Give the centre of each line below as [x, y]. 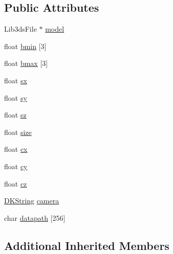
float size [18, 132]
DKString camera [32, 201]
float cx [16, 149]
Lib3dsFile [20, 29]
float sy [16, 97]
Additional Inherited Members [87, 245]
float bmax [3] [26, 63]
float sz [15, 115]
